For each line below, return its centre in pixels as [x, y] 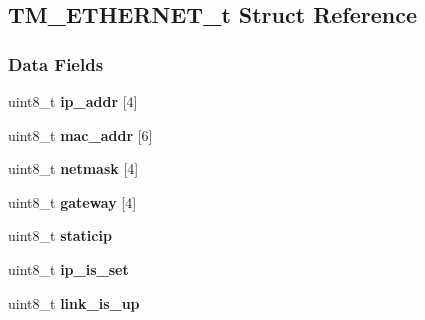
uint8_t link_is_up [74, 302]
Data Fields [56, 63]
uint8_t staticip [60, 235]
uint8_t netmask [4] [73, 168]
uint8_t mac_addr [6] [80, 134]
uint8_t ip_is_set [68, 268]
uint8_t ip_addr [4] [73, 101]
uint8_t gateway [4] [72, 201]
